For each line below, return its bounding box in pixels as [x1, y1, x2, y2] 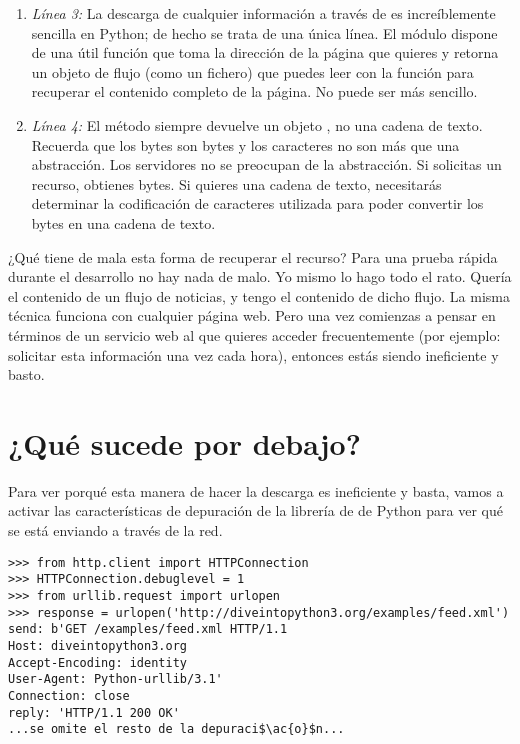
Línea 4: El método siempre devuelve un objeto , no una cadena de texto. [31, 114, 483, 135]
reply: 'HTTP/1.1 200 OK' [8, 705, 180, 720]
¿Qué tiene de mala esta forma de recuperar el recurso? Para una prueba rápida [8, 246, 498, 267]
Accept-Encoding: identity [8, 655, 187, 670]
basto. [8, 364, 45, 385]
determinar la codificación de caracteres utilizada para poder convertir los [31, 193, 484, 214]
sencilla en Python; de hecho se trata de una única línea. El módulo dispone [31, 22, 498, 43]
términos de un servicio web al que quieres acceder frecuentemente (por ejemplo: [8, 324, 501, 345]
